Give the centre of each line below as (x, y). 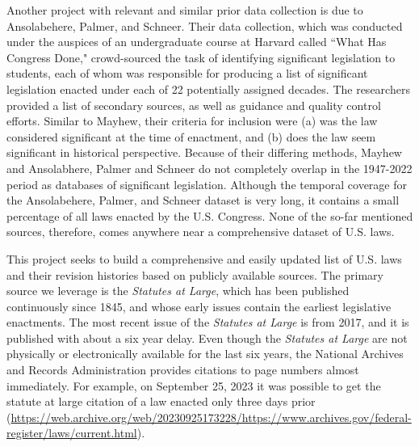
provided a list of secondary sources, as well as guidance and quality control (194, 105)
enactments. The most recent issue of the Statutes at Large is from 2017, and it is (208, 322)
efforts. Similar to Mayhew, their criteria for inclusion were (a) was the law (192, 121)
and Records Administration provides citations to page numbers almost (183, 370)
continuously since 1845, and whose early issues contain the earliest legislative (199, 306)
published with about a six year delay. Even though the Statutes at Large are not (207, 337)
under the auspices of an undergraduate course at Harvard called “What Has (197, 42)
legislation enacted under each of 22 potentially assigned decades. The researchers (208, 89)
